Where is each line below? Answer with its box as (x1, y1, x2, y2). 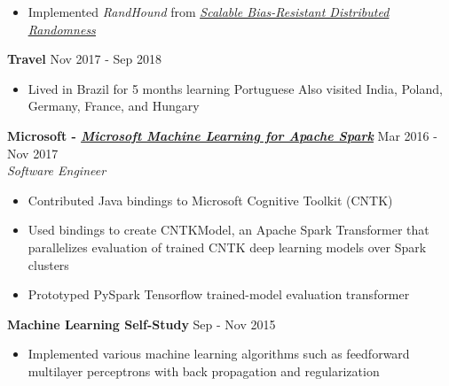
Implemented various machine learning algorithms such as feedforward (28, 344, 410, 363)
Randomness (28, 19, 96, 38)
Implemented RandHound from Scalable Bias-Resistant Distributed (28, 3, 390, 20)
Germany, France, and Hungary (28, 96, 200, 115)
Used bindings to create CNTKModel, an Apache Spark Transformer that (28, 220, 429, 239)
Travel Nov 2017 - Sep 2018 (7, 50, 162, 68)
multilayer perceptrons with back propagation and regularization (28, 361, 380, 380)
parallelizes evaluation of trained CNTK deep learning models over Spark (28, 237, 427, 256)
